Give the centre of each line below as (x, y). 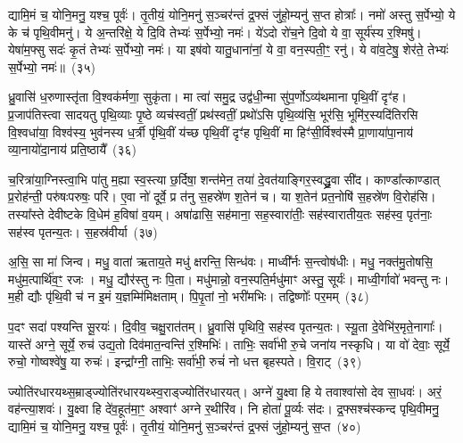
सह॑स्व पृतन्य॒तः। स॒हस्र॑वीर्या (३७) (83, 231)
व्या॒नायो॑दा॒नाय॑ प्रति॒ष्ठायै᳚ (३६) (72, 149)
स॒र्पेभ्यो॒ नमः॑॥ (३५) (52, 66)
